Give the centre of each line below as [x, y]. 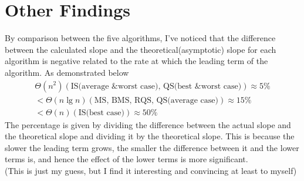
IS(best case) [102, 113]
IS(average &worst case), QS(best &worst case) [156, 86]
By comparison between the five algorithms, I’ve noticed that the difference [140, 38]
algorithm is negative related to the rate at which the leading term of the [136, 61]
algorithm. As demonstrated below [67, 72]
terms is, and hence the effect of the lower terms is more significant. [126, 159]
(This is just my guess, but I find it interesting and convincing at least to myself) [151, 170]
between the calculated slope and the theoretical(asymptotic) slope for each [141, 49]
